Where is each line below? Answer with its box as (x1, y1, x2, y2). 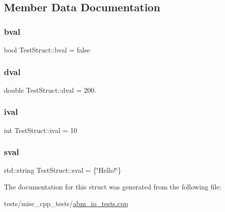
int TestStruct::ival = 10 (4, 125, 78, 135)
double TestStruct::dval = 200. (4, 84, 96, 95)
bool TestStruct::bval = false (4, 45, 90, 54)
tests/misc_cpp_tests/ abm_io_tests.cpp (4, 198, 128, 208)
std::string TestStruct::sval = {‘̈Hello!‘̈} (4, 165, 121, 175)
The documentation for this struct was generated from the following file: (4, 182, 222, 192)
